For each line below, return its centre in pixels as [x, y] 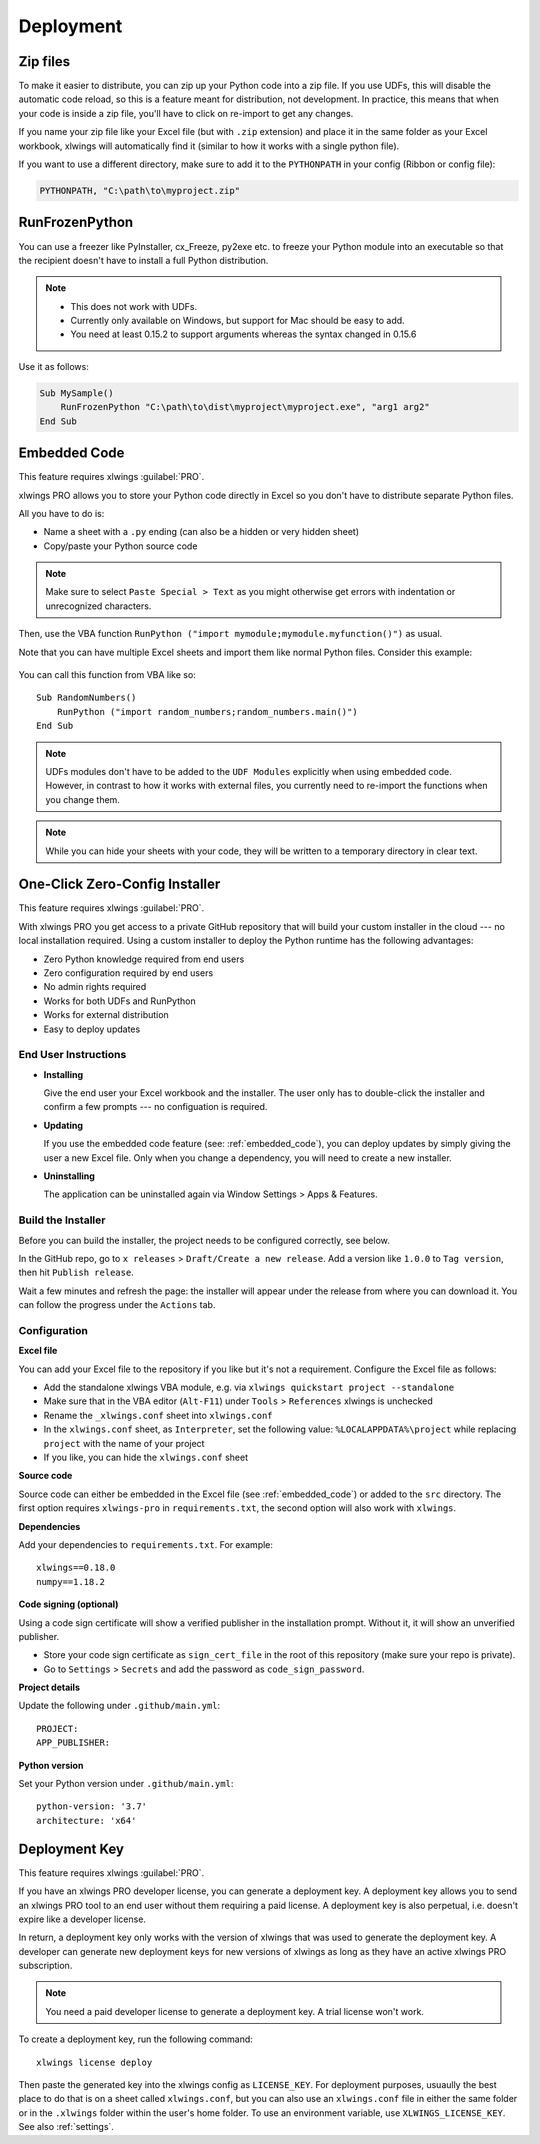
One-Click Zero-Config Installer [119, 884]
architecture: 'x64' [86, 1820]
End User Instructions [72, 1055]
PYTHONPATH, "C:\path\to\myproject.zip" [139, 190]
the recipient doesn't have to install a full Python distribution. [143, 260]
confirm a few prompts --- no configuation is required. [155, 1107]
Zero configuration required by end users [128, 973]
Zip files [44, 61]
